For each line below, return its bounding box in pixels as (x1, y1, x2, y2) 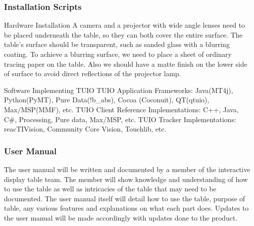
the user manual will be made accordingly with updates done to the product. (4, 212, 238, 223)
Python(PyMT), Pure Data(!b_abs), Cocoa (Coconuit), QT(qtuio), (4, 94, 209, 105)
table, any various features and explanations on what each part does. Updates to (4, 203, 249, 213)
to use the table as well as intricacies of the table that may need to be (4, 183, 216, 194)
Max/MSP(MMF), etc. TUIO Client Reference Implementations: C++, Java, (4, 104, 239, 114)
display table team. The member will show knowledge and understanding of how (4, 174, 248, 184)
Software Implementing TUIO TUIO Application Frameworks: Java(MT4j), (4, 85, 233, 95)
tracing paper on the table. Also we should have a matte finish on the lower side (4, 58, 248, 69)
